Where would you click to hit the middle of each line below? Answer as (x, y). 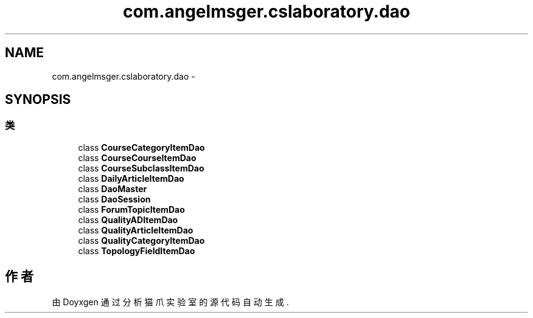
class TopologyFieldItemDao (137, 251)
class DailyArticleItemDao (131, 178)
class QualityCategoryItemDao (141, 240)
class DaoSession (114, 199)
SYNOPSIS (38, 100)
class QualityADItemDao (128, 219)
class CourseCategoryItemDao (141, 147)
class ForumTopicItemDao (131, 209)
